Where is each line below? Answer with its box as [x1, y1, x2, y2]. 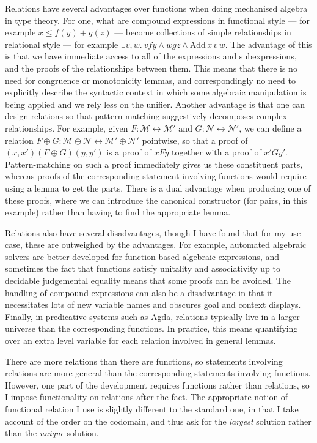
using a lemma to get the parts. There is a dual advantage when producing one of [5, 181, 311, 194]
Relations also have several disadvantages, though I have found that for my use [5, 226, 301, 239]
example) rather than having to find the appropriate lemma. [5, 206, 231, 218]
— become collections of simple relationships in [114, 26, 291, 39]
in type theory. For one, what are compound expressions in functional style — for [5, 13, 310, 26]
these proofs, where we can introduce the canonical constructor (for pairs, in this [5, 193, 307, 206]
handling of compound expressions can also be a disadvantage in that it [5, 286, 273, 299]
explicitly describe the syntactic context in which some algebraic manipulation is [5, 86, 307, 99]
